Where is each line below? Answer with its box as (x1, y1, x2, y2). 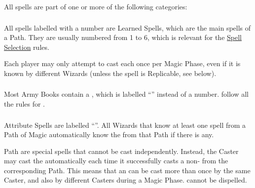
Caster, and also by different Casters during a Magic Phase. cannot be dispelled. (4, 175, 247, 185)
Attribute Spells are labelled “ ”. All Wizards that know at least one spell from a (4, 119, 246, 130)
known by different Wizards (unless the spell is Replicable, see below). (4, 68, 217, 78)
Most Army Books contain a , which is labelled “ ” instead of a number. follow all (4, 89, 249, 99)
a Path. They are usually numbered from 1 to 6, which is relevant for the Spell (4, 32, 242, 42)
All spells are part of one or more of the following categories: (4, 1, 187, 11)
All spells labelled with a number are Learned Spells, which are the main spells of (4, 22, 251, 33)
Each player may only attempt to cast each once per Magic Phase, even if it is (4, 58, 241, 69)
